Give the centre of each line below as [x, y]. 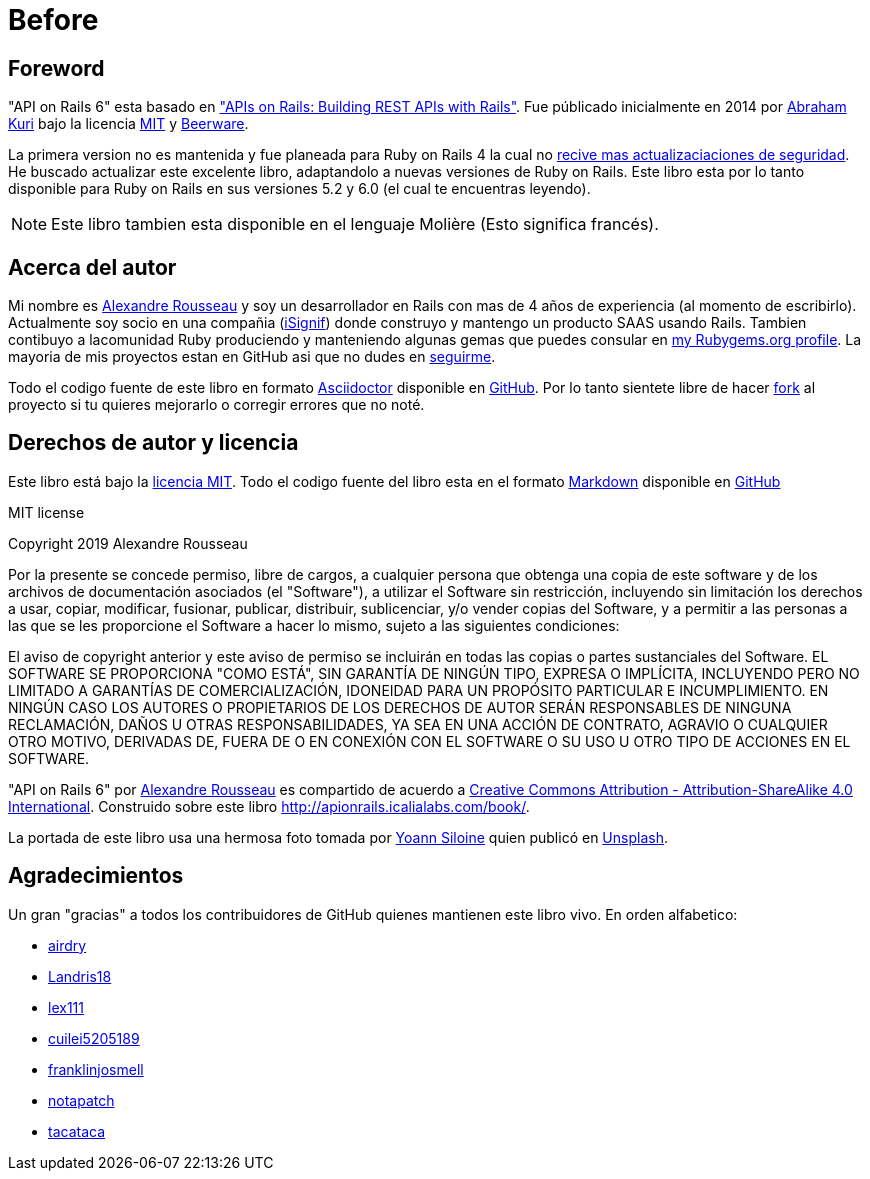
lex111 [66, 1007]
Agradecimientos [96, 876]
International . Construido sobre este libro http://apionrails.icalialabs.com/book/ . [269, 806]
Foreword [56, 68]
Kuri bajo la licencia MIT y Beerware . [128, 124]
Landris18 [80, 976]
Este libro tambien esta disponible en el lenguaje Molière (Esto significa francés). [355, 224]
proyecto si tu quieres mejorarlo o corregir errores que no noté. [216, 405]
